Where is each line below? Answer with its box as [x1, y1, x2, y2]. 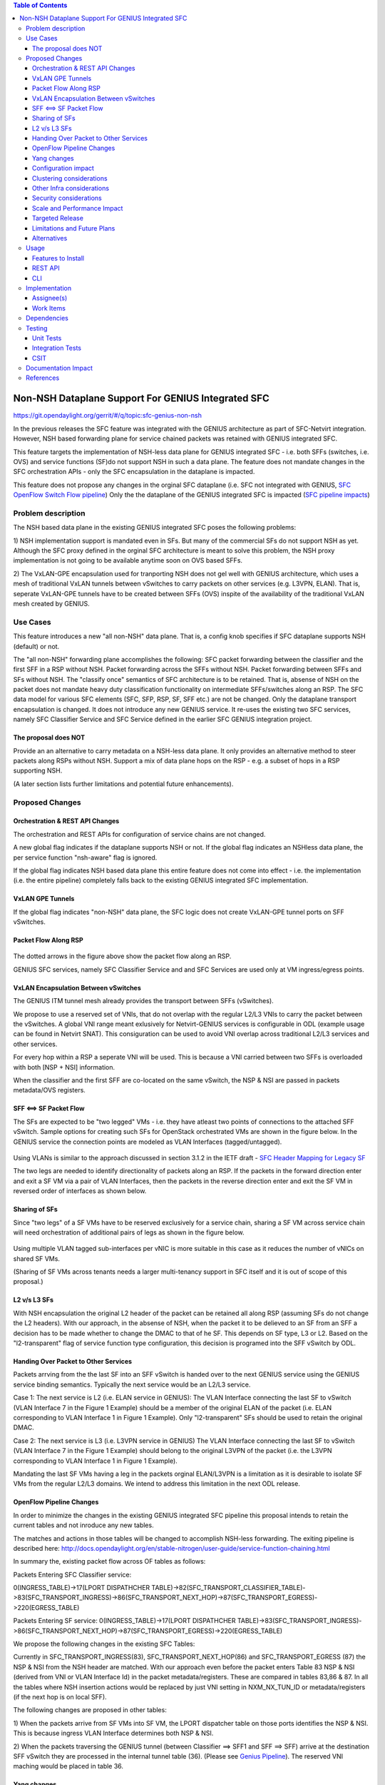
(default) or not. [13, 642, 60, 650]
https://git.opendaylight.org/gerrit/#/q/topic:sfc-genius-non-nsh [13, 411, 202, 420]
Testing [26, 323, 48, 332]
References [26, 373, 60, 382]
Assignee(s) [32, 293, 68, 303]
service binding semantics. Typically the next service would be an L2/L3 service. [13, 1380, 251, 1389]
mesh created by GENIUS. [13, 599, 91, 608]
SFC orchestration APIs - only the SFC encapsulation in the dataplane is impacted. [13, 468, 255, 476]
